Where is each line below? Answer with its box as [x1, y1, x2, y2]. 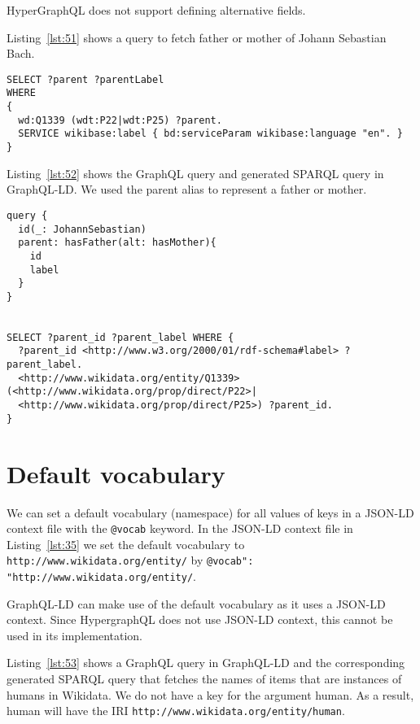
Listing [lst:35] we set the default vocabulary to [7, 535, 245, 552]
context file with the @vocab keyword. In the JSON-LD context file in [7, 520, 353, 537]
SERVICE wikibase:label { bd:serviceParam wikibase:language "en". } [18, 128, 403, 140]
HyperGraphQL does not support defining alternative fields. [7, 2, 306, 18]
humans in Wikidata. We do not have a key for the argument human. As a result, [7, 686, 414, 703]
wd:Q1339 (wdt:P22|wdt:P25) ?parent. [18, 114, 222, 126]
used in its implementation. [7, 626, 142, 643]
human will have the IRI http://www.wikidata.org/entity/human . [7, 702, 345, 719]
